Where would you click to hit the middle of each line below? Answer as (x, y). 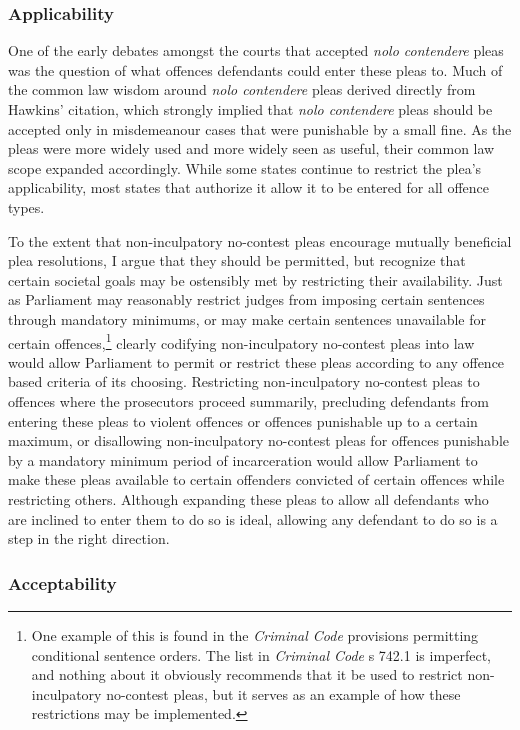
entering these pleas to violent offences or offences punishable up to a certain (243, 420)
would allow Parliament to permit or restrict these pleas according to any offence (256, 361)
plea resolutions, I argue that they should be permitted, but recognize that (237, 260)
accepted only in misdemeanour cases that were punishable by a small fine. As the (260, 128)
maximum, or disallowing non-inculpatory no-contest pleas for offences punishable (259, 440)
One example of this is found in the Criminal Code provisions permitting (255, 634)
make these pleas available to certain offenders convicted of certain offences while (256, 479)
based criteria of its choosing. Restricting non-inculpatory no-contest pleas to (244, 381)
